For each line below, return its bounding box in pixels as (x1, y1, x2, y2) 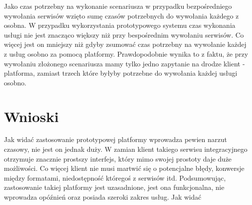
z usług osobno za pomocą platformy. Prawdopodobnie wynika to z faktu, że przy (4, 48, 248, 59)
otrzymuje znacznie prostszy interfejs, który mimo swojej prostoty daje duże (4, 153, 232, 164)
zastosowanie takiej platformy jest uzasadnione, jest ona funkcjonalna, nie (4, 182, 225, 192)
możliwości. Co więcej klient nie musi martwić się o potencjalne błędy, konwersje (4, 163, 245, 173)
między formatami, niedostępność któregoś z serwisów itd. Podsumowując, (4, 172, 226, 183)
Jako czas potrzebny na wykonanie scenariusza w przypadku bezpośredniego (4, 1, 232, 11)
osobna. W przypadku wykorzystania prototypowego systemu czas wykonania (4, 20, 235, 30)
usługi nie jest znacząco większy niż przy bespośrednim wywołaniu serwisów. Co (4, 29, 244, 40)
